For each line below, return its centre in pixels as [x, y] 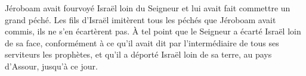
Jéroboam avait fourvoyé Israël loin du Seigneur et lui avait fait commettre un [148, 8]
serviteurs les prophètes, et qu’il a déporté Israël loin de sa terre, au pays [138, 54]
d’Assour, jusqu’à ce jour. [51, 66]
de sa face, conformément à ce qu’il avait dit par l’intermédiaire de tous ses [142, 42]
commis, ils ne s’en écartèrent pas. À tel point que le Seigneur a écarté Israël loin [153, 31]
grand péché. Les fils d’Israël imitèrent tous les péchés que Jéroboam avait [140, 19]
